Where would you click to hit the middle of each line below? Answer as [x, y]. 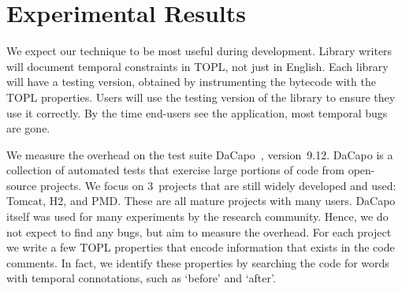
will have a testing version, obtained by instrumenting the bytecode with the [191, 82]
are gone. [28, 128]
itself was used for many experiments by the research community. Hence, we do [197, 216]
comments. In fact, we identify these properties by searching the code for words [198, 262]
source [22, 185]
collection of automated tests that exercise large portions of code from [175, 170]
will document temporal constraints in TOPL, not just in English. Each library [197, 66]
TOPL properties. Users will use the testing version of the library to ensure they [201, 97]
